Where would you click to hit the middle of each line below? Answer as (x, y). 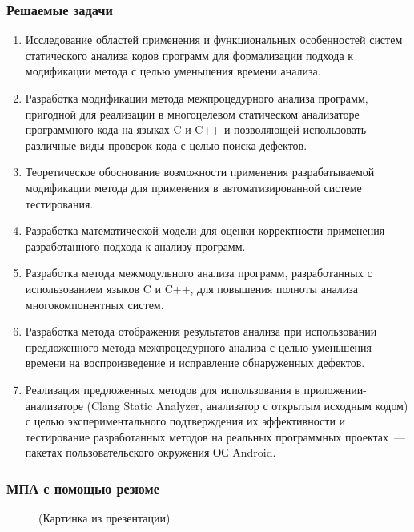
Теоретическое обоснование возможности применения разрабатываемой (200, 172)
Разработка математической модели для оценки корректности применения (205, 230)
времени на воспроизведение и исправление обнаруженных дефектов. (195, 363)
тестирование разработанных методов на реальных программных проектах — (215, 436)
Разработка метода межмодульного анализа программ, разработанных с (199, 273)
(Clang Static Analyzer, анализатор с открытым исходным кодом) (247, 405)
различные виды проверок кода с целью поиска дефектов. (166, 145)
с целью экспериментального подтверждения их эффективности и (185, 421)
